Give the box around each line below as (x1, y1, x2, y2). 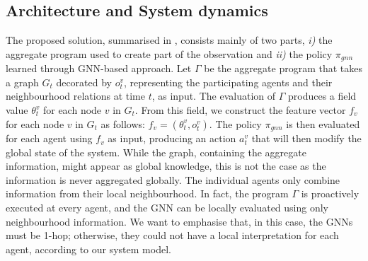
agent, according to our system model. (6, 241, 171, 256)
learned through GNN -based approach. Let (6, 61, 192, 76)
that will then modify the (251, 131, 362, 146)
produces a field (287, 88, 357, 103)
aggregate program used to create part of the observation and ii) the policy (6, 46, 333, 61)
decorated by (56, 74, 112, 89)
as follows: (100, 116, 145, 131)
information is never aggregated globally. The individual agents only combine (6, 172, 340, 187)
